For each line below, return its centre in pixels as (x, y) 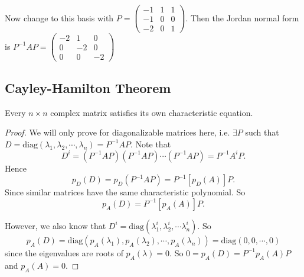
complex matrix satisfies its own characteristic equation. (152, 112)
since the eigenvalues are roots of (64, 252)
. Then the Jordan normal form (242, 17)
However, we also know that (55, 225)
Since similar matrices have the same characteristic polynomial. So (125, 192)
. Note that (151, 144)
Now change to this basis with (59, 17)
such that (262, 132)
